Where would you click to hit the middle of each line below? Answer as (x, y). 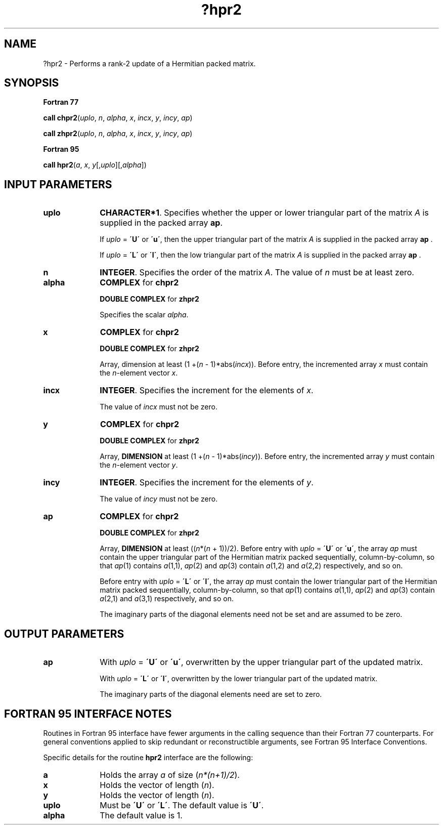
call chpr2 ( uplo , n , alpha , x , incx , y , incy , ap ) (118, 118)
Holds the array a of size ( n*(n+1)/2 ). (170, 775)
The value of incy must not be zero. (159, 499)
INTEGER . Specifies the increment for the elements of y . (207, 483)
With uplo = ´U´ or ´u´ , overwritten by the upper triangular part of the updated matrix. (261, 662)
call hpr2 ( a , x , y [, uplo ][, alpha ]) (95, 165)
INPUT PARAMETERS (58, 184)
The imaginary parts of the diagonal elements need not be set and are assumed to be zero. (251, 614)
